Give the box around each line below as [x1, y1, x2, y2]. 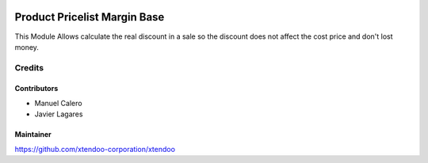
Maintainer [14, 130, 52, 139]
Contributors [14, 84, 59, 93]
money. [14, 42, 40, 51]
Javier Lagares [34, 109, 83, 119]
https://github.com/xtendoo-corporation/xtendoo [14, 144, 176, 154]
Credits [14, 62, 44, 73]
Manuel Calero [34, 98, 82, 108]
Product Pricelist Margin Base [14, 10, 165, 24]
